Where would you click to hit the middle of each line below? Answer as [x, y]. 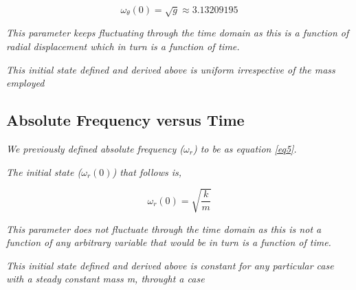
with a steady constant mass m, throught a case [105, 279]
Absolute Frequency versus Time [125, 120]
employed [25, 83]
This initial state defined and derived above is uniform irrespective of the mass [171, 69]
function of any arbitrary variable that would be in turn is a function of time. [169, 242]
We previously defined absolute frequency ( [95, 148]
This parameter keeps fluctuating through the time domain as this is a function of [178, 33]
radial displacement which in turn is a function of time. [123, 46]
